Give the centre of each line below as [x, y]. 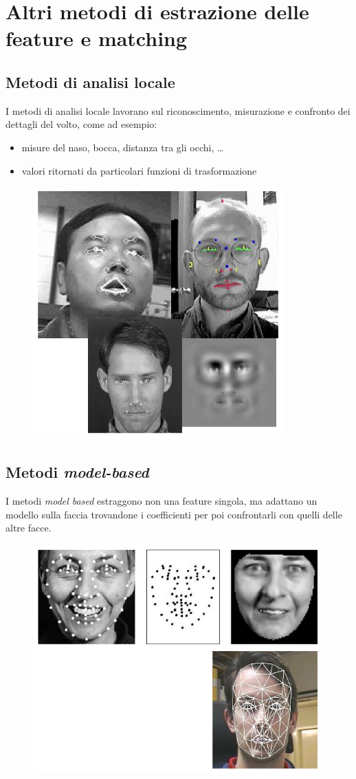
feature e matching [97, 38]
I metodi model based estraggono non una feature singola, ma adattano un [162, 500]
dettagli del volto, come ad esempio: [81, 124]
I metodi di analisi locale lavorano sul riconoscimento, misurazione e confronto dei [178, 110]
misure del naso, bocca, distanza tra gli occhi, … [123, 147]
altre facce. [29, 528]
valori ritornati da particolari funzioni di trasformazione [139, 170]
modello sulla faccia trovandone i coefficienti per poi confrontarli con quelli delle [174, 514]
